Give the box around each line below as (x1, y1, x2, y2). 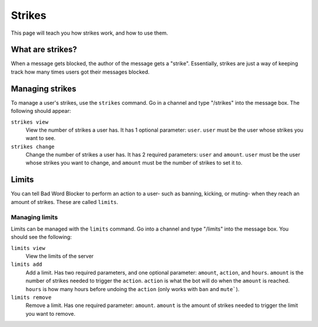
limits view (11, 245, 45, 251)
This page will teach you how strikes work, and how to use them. (11, 29, 168, 36)
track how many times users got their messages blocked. (11, 68, 150, 75)
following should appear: (11, 108, 71, 115)
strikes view (11, 118, 49, 125)
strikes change (11, 143, 55, 150)
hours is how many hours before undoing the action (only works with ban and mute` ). (25, 285, 240, 292)
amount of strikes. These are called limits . (11, 198, 118, 205)
